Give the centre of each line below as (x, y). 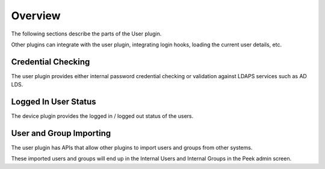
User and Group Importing (61, 133)
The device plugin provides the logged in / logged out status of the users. (102, 116)
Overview (36, 16)
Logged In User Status (54, 102)
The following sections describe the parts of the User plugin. (86, 34)
